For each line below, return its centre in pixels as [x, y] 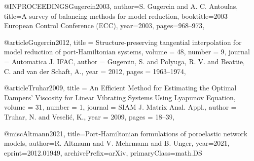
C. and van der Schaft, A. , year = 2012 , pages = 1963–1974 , [95, 71]
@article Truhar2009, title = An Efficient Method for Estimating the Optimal [120, 88]
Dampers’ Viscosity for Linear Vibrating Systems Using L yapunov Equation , [120, 97]
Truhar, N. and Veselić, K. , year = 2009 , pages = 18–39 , [89, 116]
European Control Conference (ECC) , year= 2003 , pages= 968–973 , [104, 25]
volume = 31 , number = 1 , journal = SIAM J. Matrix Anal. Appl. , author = [120, 107]
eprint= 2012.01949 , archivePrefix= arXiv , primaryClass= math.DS [103, 152]
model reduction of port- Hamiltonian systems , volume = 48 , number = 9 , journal [127, 52]
